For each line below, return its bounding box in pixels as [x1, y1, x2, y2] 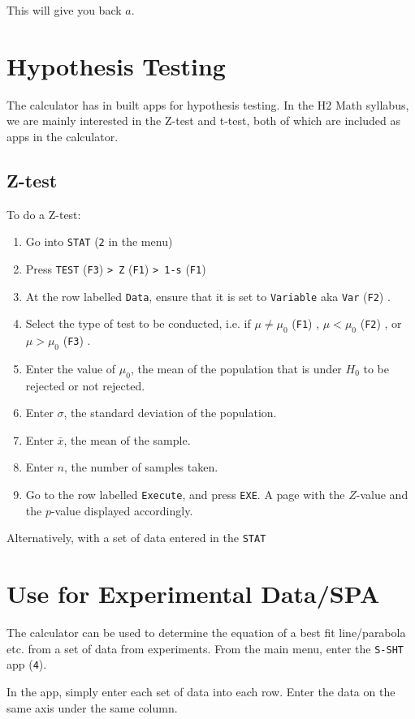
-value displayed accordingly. [50, 502, 193, 519]
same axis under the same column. [6, 699, 178, 716]
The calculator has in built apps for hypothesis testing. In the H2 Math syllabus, [6, 96, 409, 113]
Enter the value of [25, 359, 116, 377]
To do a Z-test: [6, 205, 81, 222]
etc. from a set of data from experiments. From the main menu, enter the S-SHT [6, 639, 404, 657]
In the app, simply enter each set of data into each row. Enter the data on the [6, 682, 396, 700]
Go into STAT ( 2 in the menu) [25, 233, 173, 250]
